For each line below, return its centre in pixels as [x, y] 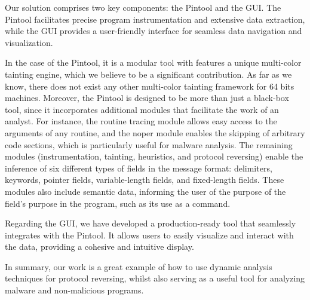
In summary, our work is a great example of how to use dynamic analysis [139, 266]
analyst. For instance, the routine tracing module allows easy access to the [141, 121]
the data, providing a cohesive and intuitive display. [99, 247]
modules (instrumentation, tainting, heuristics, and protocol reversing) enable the [154, 156]
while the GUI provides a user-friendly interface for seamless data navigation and [154, 31]
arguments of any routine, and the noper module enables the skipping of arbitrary [155, 132]
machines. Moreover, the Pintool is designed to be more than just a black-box [147, 98]
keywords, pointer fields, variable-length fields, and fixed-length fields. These [145, 180]
